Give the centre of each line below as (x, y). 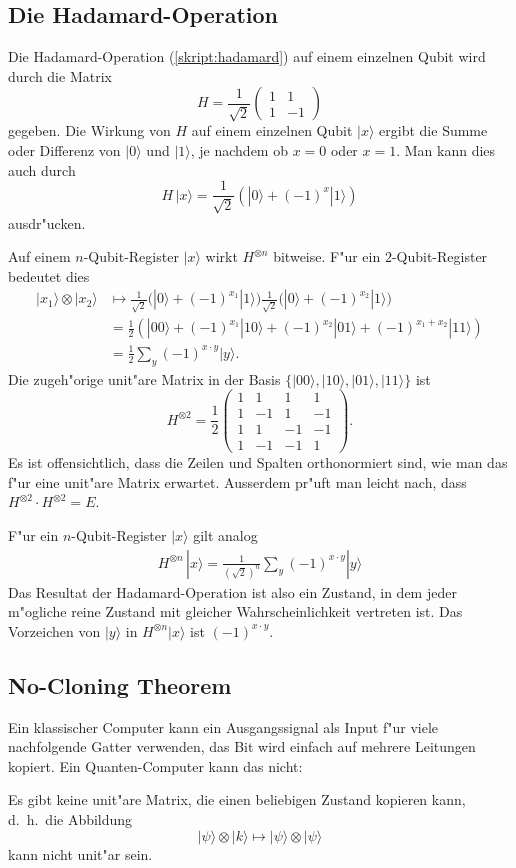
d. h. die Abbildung (70, 819)
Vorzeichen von (54, 630)
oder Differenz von (64, 149)
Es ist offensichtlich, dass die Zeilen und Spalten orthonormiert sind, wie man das (258, 462)
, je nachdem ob (239, 149)
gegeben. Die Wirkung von (89, 130)
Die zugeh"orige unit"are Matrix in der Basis (144, 378)
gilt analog (225, 535)
